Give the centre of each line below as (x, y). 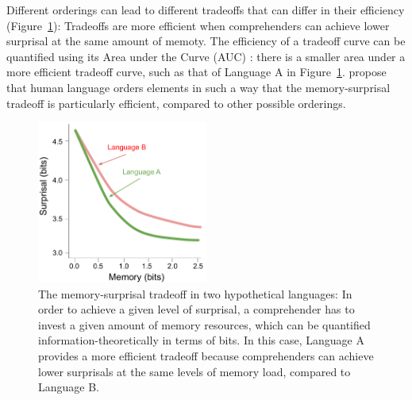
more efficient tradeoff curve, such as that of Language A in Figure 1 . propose (196, 72)
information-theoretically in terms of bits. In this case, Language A (201, 340)
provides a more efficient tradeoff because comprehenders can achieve (206, 356)
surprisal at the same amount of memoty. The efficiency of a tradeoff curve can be (206, 41)
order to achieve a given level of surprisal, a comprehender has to (196, 309)
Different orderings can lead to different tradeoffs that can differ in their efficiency (206, 10)
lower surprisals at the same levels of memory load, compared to (194, 371)
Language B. (69, 387)
